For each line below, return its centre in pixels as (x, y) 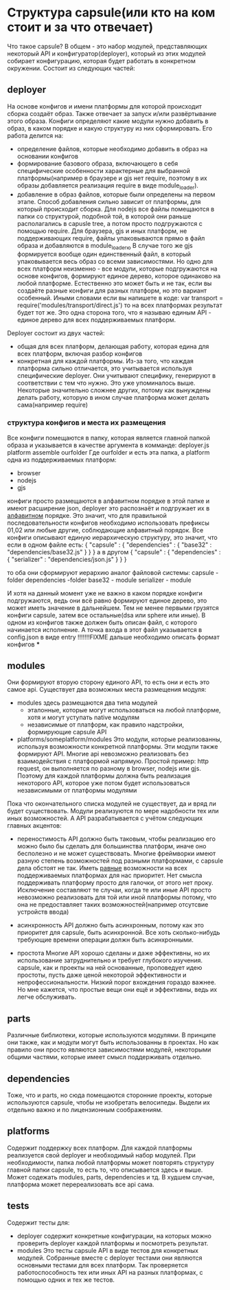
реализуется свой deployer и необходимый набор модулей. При (101, 1155)
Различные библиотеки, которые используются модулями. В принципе (112, 1035)
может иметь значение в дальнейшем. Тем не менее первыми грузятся (113, 608)
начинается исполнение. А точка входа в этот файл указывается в (105, 629)
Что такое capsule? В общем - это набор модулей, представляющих (107, 46)
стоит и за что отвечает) (80, 27)
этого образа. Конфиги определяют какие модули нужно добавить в (108, 121)
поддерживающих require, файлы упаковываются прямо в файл (111, 238)
